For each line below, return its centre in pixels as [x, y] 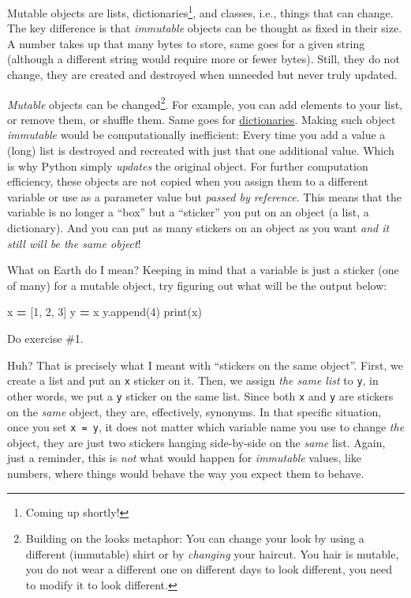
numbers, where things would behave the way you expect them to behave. [186, 473]
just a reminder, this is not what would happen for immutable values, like [185, 458]
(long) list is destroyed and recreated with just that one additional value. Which [201, 150]
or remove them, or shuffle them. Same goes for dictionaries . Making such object [202, 119]
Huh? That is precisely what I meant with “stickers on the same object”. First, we [205, 365]
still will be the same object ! [74, 243]
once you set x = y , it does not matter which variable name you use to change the [206, 427]
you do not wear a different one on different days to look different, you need [209, 569]
